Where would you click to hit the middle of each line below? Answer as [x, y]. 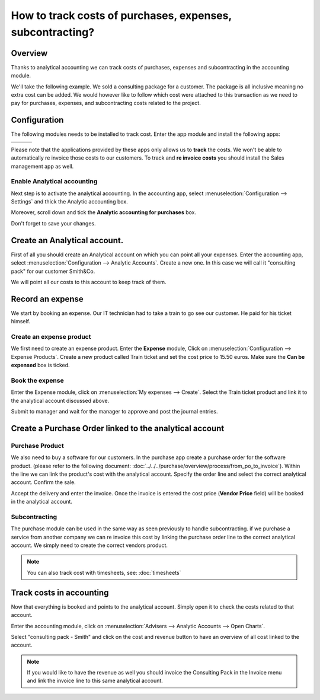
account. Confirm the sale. [44, 482]
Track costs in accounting [60, 592]
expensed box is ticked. [41, 365]
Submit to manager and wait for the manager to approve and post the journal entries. [114, 412]
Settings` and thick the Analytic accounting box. [69, 202]
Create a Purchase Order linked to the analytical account [118, 428]
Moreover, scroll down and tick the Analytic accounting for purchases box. [104, 212]
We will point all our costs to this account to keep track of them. [89, 282]
